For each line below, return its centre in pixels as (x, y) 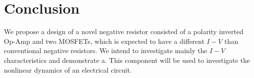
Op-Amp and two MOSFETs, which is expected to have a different (104, 41)
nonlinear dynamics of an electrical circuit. (68, 69)
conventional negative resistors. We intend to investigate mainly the (106, 50)
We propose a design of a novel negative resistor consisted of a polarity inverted (124, 31)
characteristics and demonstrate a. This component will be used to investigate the (127, 60)
